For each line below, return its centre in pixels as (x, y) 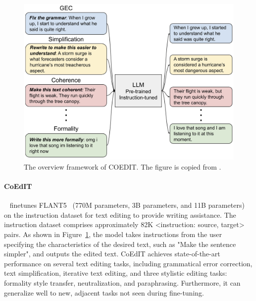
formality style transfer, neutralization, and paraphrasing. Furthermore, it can (122, 283)
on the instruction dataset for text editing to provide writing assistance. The (120, 214)
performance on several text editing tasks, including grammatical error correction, (128, 263)
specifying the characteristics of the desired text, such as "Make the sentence (120, 244)
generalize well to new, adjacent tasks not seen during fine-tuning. (104, 292)
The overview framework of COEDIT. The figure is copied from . (123, 166)
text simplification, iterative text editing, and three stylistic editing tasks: (116, 273)
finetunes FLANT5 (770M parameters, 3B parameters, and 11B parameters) (127, 205)
